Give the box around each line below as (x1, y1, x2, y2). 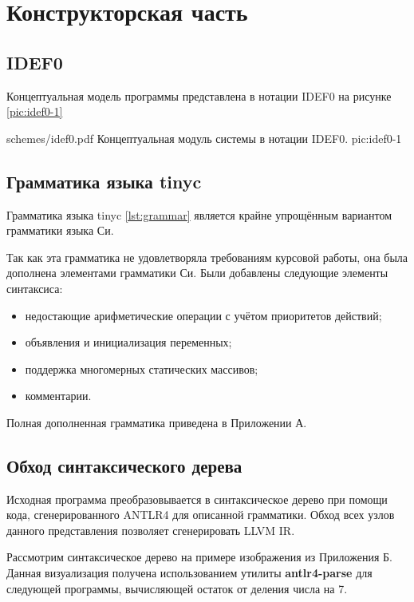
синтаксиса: (6, 279, 63, 296)
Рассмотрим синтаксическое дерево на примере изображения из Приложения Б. (6, 549, 392, 565)
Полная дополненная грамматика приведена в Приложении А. (6, 414, 307, 430)
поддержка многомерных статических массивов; (25, 360, 258, 377)
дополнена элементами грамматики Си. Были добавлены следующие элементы (6, 264, 388, 281)
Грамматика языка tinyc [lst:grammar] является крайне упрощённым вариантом (6, 206, 392, 223)
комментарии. (25, 387, 92, 404)
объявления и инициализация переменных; (25, 334, 232, 351)
